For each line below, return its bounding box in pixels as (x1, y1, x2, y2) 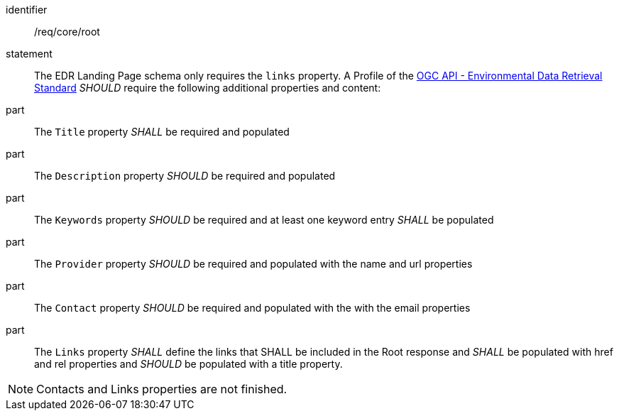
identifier (6, 4, 48, 16)
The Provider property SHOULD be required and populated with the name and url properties (34, 258, 473, 270)
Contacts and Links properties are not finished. (36, 382, 287, 396)
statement (6, 48, 53, 60)
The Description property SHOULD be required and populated (34, 170, 336, 182)
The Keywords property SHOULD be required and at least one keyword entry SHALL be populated (34, 214, 494, 226)
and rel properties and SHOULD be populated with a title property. (34, 358, 343, 370)
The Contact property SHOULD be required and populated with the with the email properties (34, 302, 471, 314)
